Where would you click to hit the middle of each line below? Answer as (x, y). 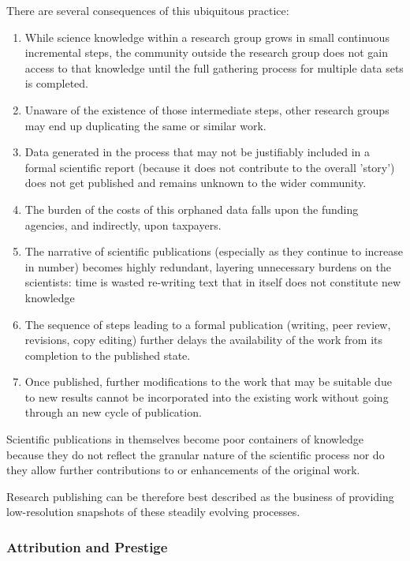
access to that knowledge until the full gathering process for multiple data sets (214, 67)
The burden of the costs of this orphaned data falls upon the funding (192, 209)
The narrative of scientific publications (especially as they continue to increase (214, 251)
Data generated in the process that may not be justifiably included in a (198, 152)
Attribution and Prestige (87, 546)
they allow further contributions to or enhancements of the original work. (183, 470)
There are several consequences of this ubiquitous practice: (148, 10)
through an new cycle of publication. (113, 412)
